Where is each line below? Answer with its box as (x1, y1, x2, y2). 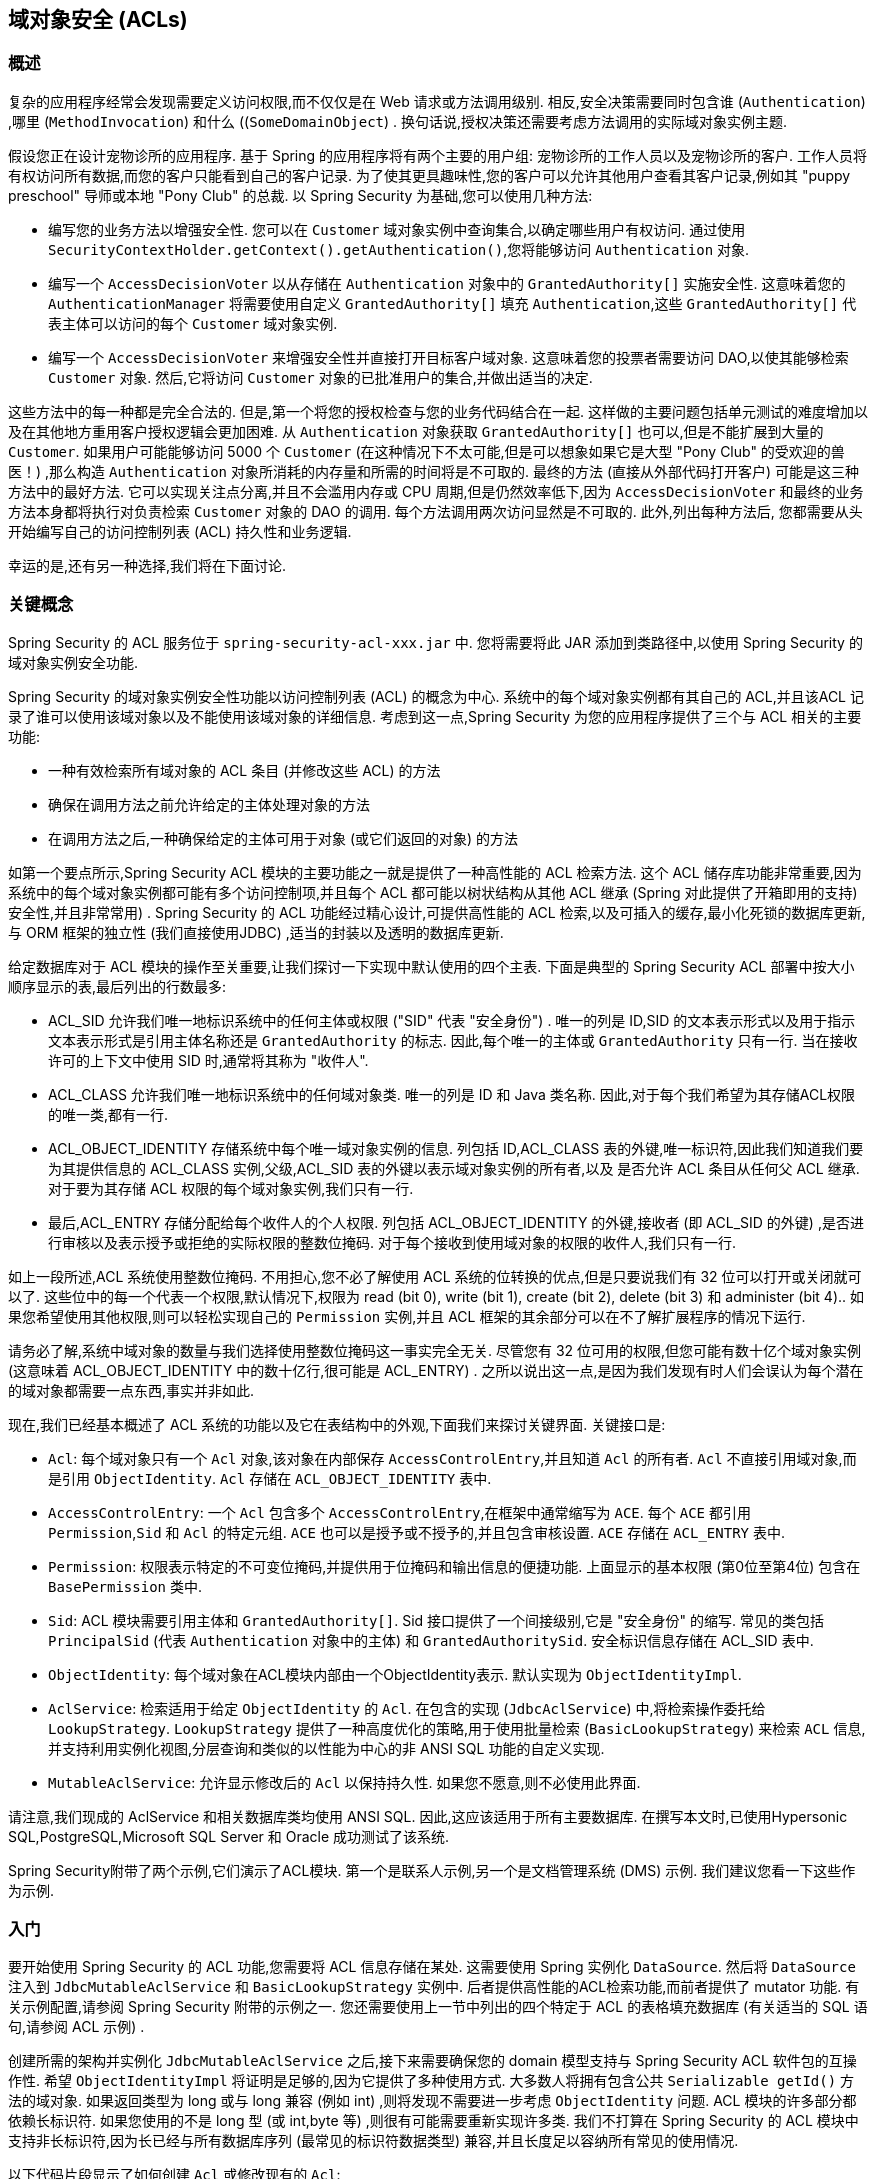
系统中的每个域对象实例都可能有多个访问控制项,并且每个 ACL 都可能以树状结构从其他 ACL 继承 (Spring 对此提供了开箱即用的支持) (8, 883, 858, 901)
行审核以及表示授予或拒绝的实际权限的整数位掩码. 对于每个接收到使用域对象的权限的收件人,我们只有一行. (48, 1233, 737, 1251)
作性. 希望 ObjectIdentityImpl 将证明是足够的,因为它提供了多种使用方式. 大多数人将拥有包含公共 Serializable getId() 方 (8, 2072, 855, 2090)
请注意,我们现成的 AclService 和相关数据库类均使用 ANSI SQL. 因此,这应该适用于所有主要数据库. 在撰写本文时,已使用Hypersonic (8, 1807, 848, 1825)
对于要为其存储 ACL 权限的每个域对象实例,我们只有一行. (48, 1179, 414, 1197)
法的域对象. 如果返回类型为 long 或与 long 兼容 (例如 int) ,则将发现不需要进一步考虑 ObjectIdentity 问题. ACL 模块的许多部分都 (8, 2092, 857, 2110)
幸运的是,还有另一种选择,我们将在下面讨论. (8, 556, 287, 574)
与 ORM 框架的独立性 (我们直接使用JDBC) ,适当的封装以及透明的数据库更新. (8, 923, 504, 941)
